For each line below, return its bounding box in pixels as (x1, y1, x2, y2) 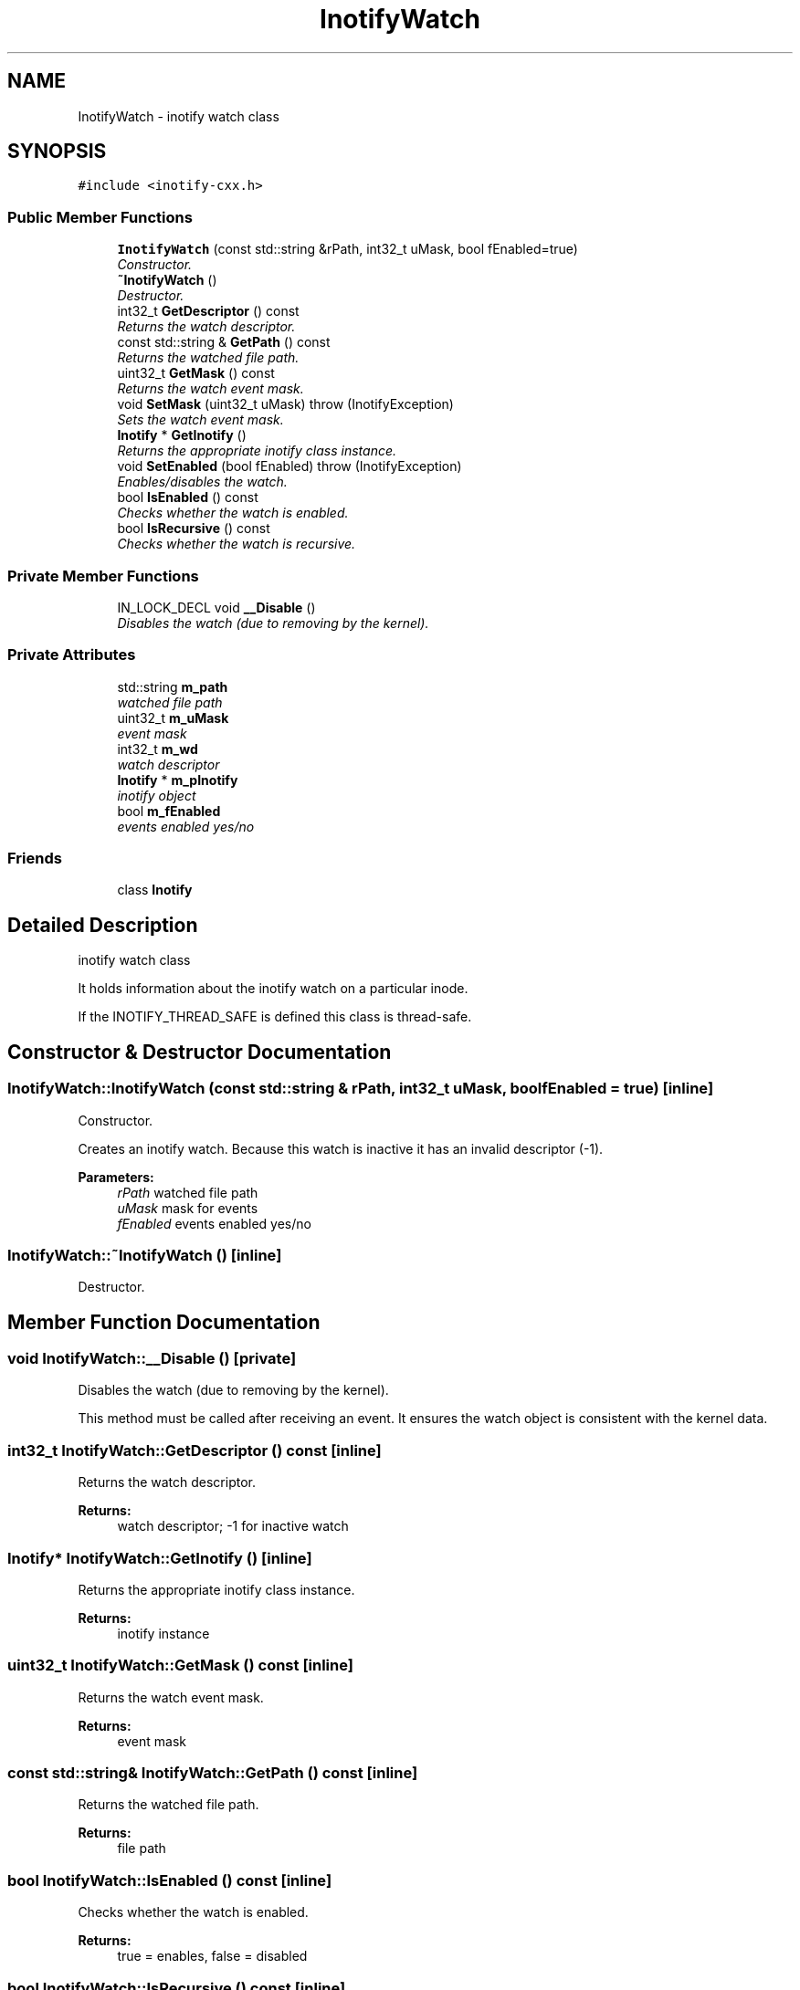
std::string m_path (117, 678, 228, 695)
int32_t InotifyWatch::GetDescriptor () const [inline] (7, 1440, 382, 1460)
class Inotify (117, 882, 193, 898)
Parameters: (78, 1168, 154, 1185)
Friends (7, 849, 62, 868)
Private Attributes (7, 645, 136, 665)
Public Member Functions (7, 207, 193, 226)
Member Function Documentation (7, 1310, 321, 1334)
